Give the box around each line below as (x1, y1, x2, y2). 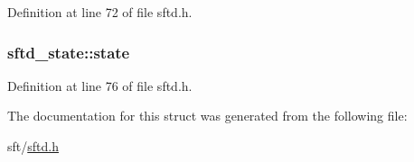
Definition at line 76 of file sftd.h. (7, 76, 193, 94)
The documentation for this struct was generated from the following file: (7, 106, 408, 125)
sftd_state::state (7, 40, 130, 63)
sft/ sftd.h (7, 137, 59, 155)
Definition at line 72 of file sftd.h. (7, 3, 193, 21)
